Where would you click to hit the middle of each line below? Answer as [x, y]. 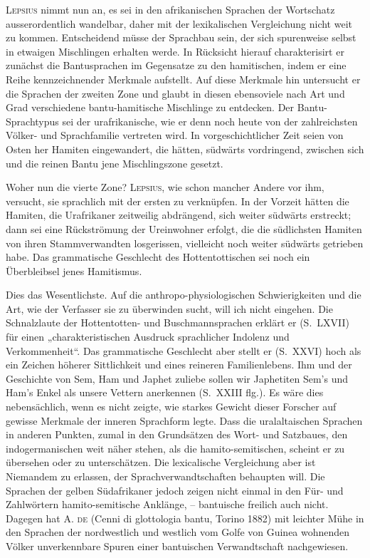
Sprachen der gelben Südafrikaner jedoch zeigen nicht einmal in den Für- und [175, 490]
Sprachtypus [32, 121]
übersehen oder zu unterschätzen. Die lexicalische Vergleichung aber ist [161, 462]
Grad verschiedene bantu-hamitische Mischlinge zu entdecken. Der [150, 107]
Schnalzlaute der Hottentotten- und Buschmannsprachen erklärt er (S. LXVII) [178, 322]
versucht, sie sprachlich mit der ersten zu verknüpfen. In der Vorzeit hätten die [178, 201]
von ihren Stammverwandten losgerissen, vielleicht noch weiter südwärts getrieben [185, 243]
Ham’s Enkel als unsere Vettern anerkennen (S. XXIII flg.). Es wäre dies [165, 392]
